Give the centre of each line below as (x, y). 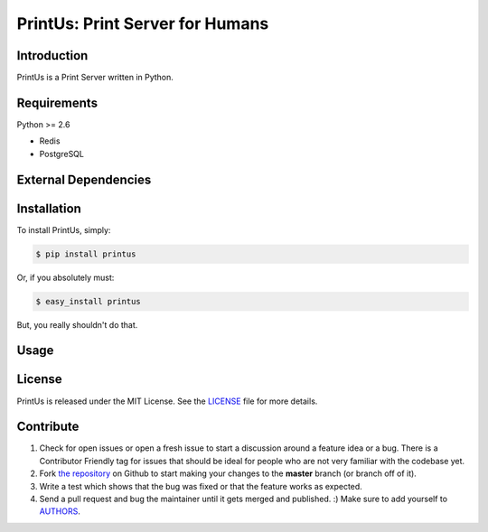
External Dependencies (84, 179)
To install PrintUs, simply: (64, 229)
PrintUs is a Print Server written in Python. (95, 78)
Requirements (57, 103)
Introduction (52, 56)
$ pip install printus (86, 254)
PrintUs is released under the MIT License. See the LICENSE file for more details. (167, 401)
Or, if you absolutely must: (66, 277)
